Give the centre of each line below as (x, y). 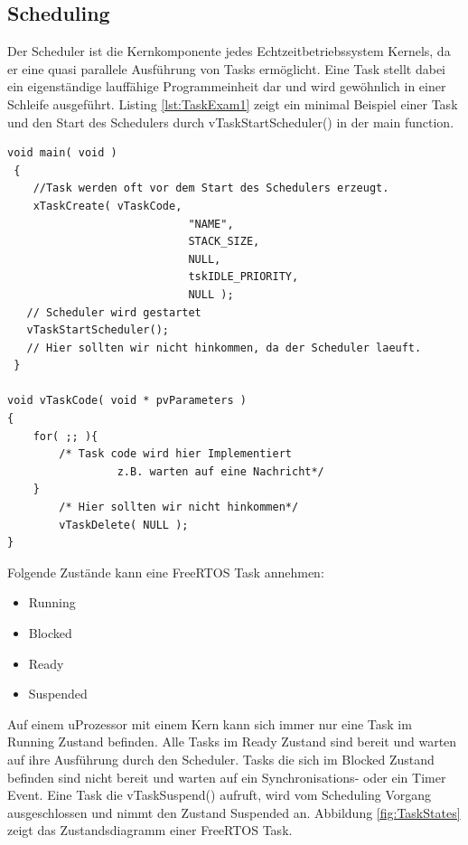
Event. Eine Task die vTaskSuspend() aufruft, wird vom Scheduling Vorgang (220, 795)
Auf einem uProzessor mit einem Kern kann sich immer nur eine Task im (210, 723)
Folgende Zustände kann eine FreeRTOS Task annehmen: (166, 572)
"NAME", (211, 224)
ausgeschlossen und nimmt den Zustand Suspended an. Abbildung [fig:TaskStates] (234, 812)
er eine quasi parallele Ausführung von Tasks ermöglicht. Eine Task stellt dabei (226, 68)
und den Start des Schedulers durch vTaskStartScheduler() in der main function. (231, 122)
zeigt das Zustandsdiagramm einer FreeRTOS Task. (150, 830)
